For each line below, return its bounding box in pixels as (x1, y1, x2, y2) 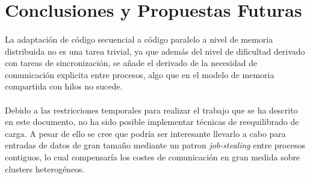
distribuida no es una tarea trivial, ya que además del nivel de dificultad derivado (5, 44, 305, 57)
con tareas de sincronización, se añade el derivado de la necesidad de (5, 56, 258, 69)
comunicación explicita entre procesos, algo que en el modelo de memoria (5, 68, 274, 80)
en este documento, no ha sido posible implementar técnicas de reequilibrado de (5, 115, 299, 128)
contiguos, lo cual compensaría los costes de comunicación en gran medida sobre (5, 150, 300, 163)
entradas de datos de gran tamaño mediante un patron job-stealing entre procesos (5, 139, 305, 151)
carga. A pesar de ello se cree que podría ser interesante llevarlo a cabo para (5, 127, 286, 139)
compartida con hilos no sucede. (5, 80, 123, 93)
